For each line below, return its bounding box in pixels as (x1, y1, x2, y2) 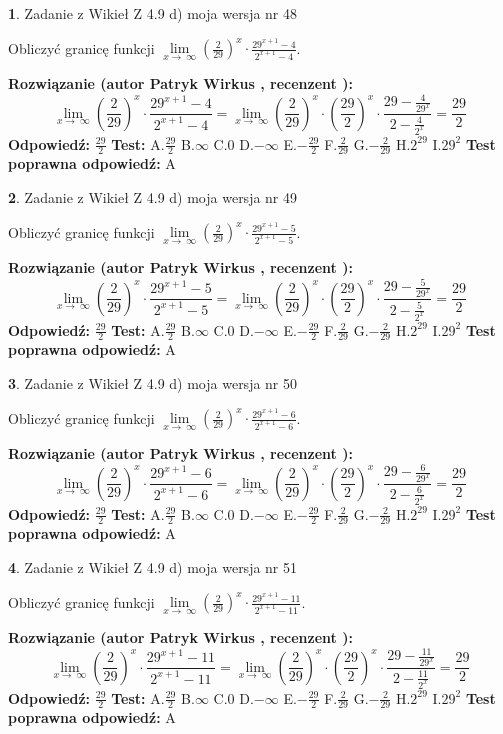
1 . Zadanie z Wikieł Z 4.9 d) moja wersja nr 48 (8, 3, 298, 23)
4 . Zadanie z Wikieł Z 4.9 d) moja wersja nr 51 (8, 556, 298, 577)
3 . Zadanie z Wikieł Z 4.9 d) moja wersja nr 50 (8, 372, 298, 393)
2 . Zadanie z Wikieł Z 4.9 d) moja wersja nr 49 (8, 186, 298, 207)
